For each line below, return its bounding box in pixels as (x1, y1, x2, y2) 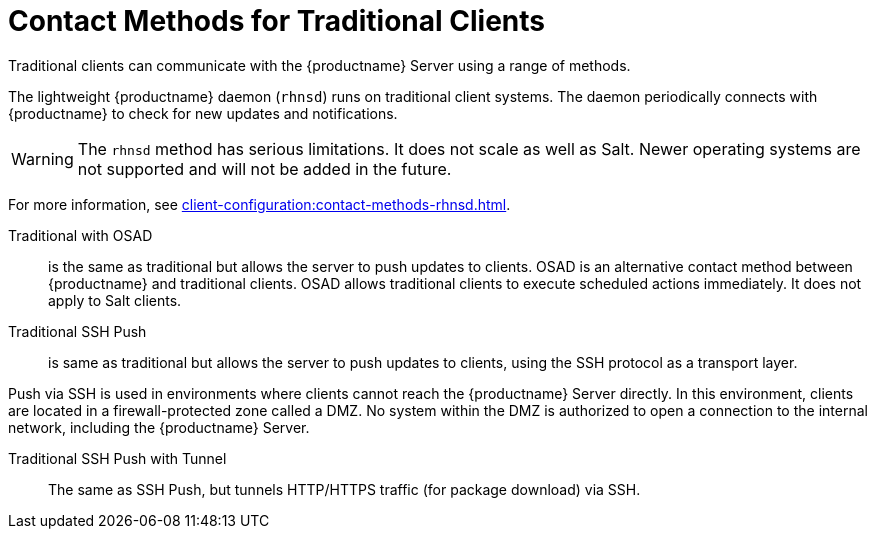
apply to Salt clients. (48, 291, 182, 309)
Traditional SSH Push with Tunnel (8, 449, 227, 467)
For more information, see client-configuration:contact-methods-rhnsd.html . (8, 195, 511, 213)
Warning (11, 148, 74, 169)
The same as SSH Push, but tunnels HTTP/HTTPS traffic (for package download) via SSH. (48, 480, 641, 498)
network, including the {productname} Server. (8, 418, 310, 436)
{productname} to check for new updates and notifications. (8, 104, 398, 122)
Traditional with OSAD (8, 226, 153, 244)
